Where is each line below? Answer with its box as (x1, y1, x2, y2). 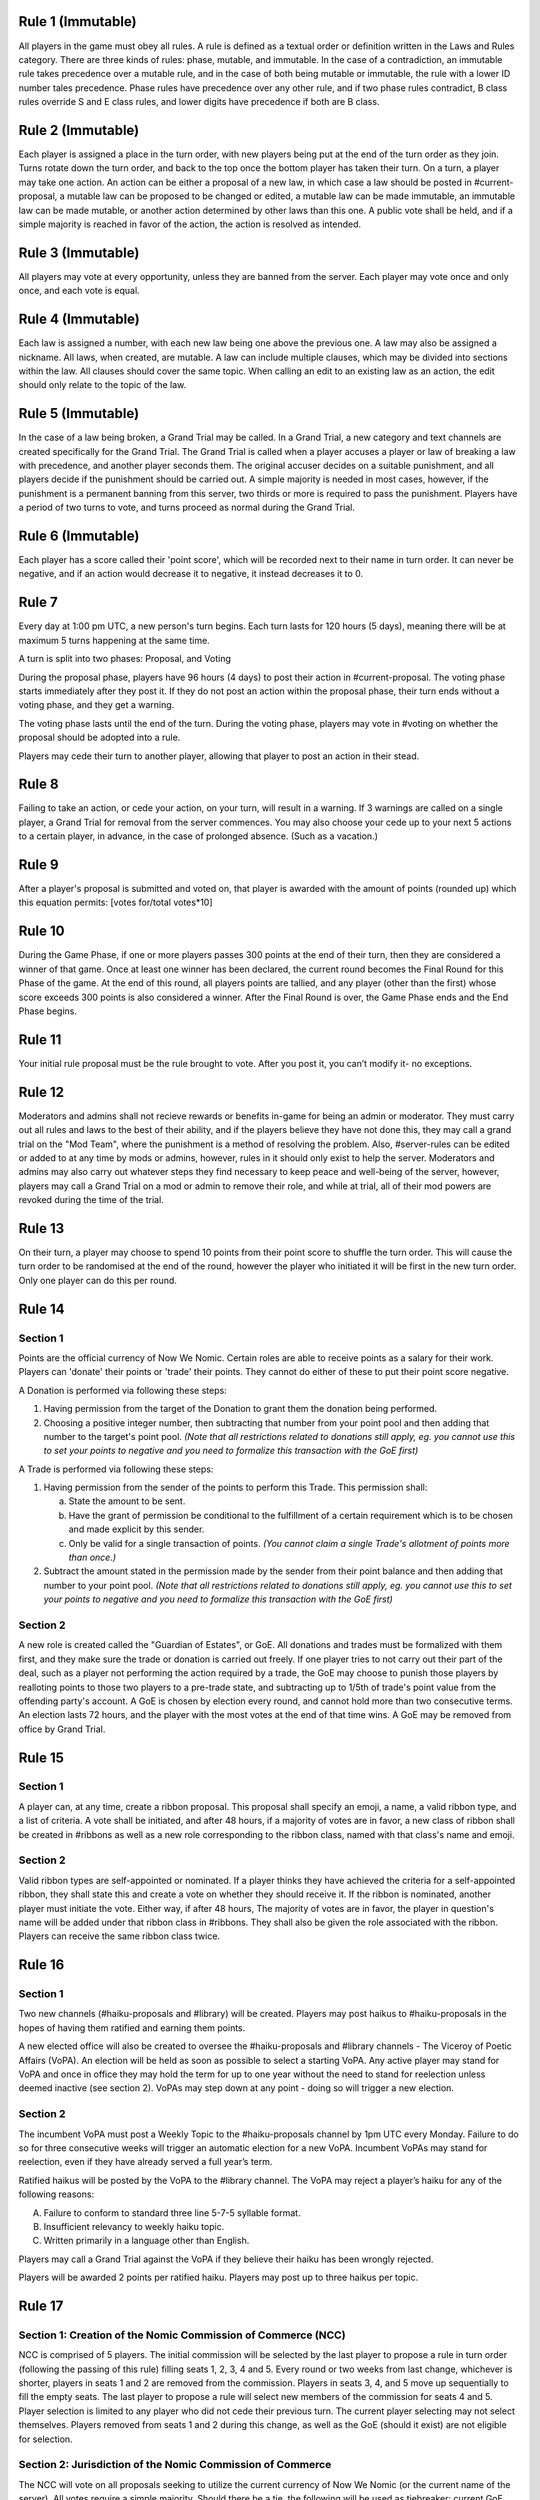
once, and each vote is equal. (18, 285, 140, 297)
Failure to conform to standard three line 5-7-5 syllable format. (43, 2206, 301, 2219)
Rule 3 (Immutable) (18, 244, 140, 261)
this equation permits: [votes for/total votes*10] (18, 896, 214, 909)
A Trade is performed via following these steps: (18, 1463, 214, 1475)
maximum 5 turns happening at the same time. (18, 634, 210, 646)
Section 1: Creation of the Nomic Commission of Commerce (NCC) (18, 2328, 346, 2342)
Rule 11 (18, 1031, 62, 1048)
